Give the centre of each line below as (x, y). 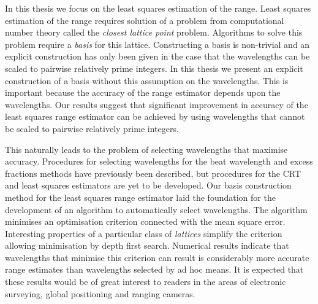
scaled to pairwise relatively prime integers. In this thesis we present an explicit (154, 68)
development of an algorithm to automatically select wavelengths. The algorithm (156, 209)
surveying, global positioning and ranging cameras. (100, 293)
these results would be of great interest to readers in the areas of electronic (146, 282)
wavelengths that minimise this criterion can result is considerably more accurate (157, 257)
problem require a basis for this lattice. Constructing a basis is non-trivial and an (157, 44)
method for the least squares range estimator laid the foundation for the (140, 197)
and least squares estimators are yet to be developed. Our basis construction (148, 185)
